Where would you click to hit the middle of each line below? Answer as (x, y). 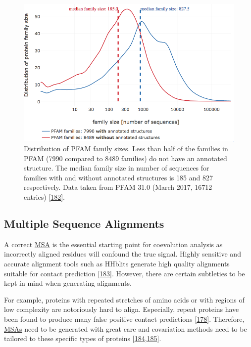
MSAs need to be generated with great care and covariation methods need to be (125, 328)
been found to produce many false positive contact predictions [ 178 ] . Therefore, (124, 319)
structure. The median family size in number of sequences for (117, 168)
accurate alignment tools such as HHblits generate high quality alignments (117, 263)
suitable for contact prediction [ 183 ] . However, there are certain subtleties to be (125, 273)
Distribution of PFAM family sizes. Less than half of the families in (126, 148)
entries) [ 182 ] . (44, 196)
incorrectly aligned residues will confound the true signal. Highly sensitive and (123, 254)
